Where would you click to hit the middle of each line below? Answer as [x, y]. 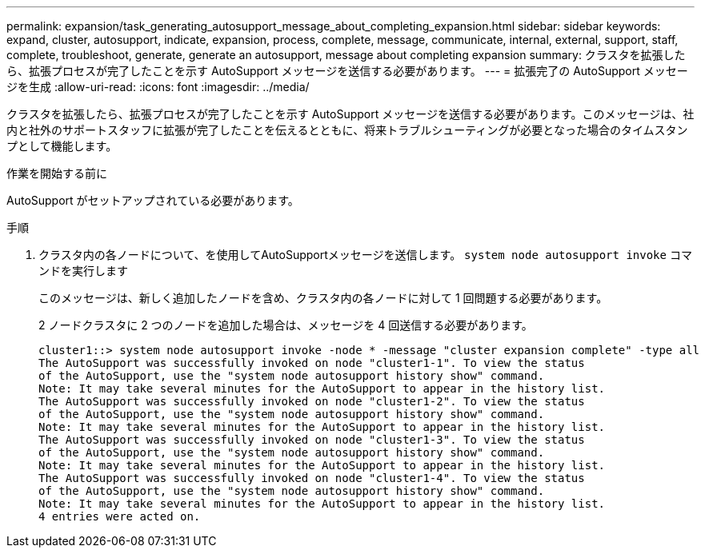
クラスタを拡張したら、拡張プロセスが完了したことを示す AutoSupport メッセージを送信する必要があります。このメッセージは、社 [350, 114]
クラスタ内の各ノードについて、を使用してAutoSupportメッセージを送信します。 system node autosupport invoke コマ [365, 255]
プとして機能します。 [62, 146]
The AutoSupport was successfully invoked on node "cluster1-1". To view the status [312, 363]
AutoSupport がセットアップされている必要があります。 [153, 200]
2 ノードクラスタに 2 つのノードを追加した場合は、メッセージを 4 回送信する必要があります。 [286, 325]
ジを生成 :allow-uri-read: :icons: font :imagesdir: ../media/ [158, 87]
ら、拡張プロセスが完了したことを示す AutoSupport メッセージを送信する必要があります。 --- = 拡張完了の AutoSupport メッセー [347, 71]
